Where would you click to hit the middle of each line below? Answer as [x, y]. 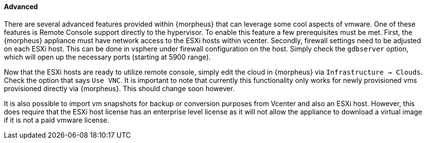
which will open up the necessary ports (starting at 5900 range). [107, 57]
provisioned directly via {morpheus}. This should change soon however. [119, 88]
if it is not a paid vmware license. [57, 120]
